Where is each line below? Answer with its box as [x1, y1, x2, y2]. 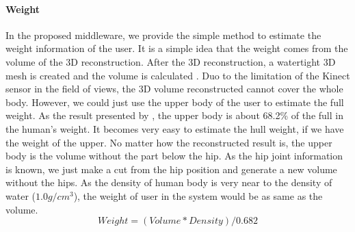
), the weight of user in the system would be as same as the [73, 188, 323, 203]
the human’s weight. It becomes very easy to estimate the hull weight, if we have [5, 121, 344, 136]
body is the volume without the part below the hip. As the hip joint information [5, 149, 343, 163]
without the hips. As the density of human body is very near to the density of [5, 175, 332, 190]
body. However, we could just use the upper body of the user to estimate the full [5, 94, 344, 109]
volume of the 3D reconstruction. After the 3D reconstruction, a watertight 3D [5, 54, 336, 68]
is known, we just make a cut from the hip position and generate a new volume [5, 162, 337, 176]
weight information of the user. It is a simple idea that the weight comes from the [5, 41, 348, 55]
